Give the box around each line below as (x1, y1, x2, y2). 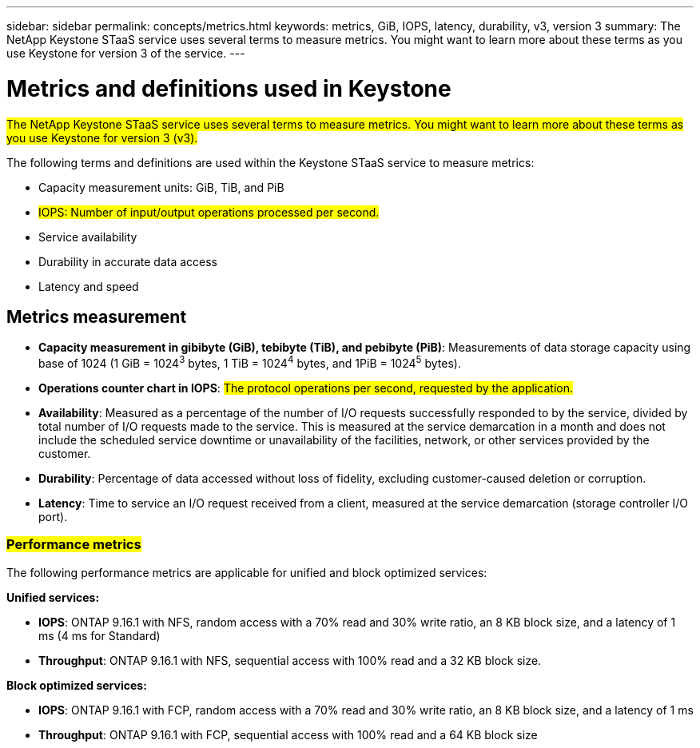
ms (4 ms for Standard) (38, 628, 161, 643)
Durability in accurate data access (38, 254, 218, 269)
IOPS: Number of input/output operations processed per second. (38, 205, 380, 219)
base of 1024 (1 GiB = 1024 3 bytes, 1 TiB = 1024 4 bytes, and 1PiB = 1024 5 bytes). (38, 354, 461, 370)
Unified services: (6, 590, 100, 604)
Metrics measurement (6, 306, 187, 327)
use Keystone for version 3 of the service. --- (6, 46, 245, 60)
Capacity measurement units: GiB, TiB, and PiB (38, 180, 284, 194)
